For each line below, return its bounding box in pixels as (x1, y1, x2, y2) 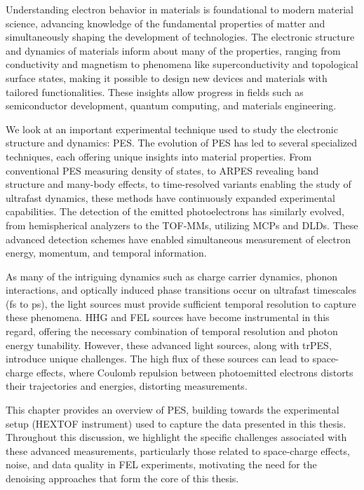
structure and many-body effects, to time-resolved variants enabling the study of (6, 177, 351, 191)
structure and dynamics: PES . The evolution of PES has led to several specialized (6, 135, 358, 150)
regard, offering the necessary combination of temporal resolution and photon (6, 324, 338, 339)
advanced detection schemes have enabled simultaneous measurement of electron (6, 231, 351, 246)
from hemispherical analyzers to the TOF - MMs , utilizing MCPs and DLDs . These (6, 217, 358, 232)
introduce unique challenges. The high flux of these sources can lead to (6, 351, 309, 366)
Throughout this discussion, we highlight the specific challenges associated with (6, 430, 347, 444)
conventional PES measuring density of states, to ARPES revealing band (6, 163, 319, 177)
